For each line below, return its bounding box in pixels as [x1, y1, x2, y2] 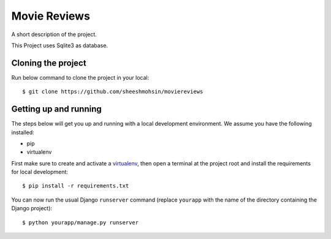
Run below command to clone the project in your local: [11, 74, 150, 81]
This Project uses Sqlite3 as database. [11, 42, 108, 49]
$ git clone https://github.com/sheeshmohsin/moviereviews [22, 88, 204, 95]
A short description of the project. [11, 31, 97, 38]
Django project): [11, 205, 52, 212]
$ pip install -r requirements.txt [22, 183, 129, 189]
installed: [11, 129, 35, 136]
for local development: [11, 169, 69, 176]
